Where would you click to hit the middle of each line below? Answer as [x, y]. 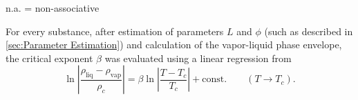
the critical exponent [49, 58]
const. [215, 80]
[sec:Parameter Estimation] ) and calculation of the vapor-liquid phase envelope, [174, 44]
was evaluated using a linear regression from [198, 58]
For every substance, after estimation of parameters [115, 31]
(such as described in [309, 31]
